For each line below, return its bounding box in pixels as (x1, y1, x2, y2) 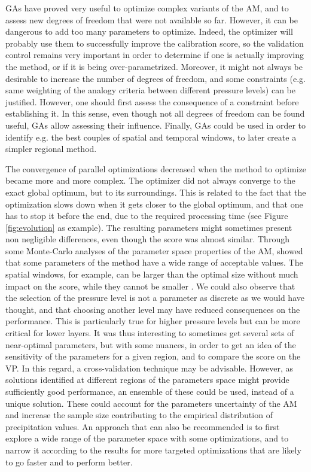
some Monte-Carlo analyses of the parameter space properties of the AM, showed (5, 244, 303, 257)
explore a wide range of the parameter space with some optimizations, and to (5, 432, 289, 444)
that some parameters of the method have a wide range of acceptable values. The (5, 256, 303, 269)
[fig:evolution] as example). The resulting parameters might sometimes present (5, 221, 292, 233)
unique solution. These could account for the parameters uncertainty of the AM (5, 397, 297, 409)
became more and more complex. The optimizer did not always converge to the (5, 174, 295, 187)
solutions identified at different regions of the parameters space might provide (5, 373, 289, 386)
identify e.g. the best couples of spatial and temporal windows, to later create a (5, 130, 297, 143)
